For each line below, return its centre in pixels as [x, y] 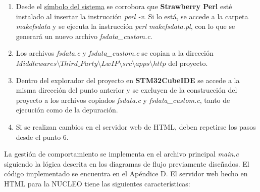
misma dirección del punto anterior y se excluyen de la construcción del [126, 90]
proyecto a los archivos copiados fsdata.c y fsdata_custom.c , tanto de [123, 100]
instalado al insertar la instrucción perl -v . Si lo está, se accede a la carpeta [132, 16]
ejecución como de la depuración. [67, 110]
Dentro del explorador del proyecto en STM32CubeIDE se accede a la [128, 80]
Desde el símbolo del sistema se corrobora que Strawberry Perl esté [124, 6]
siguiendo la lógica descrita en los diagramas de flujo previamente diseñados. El [127, 163]
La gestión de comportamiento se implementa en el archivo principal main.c [122, 154]
